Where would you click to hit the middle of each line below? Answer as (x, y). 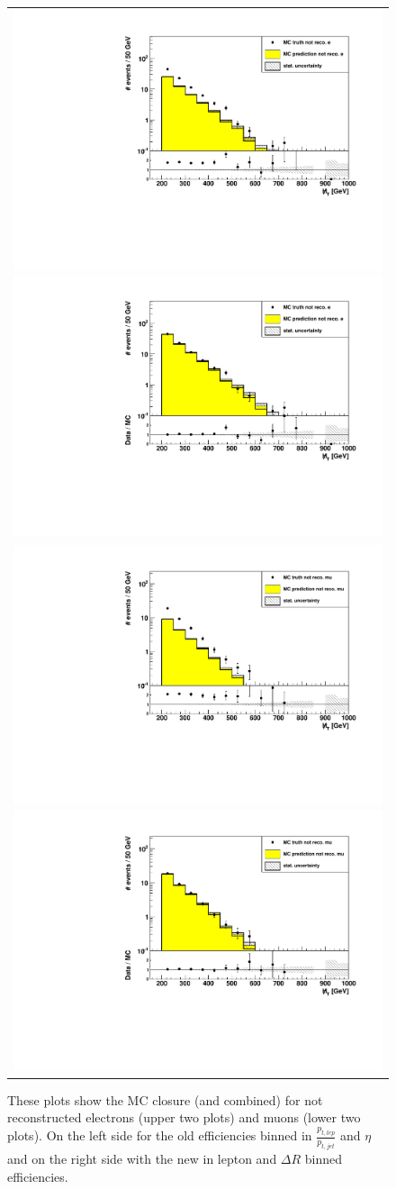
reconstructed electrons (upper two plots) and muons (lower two (184, 1117)
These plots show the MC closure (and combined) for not (165, 1099)
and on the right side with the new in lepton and (142, 1159)
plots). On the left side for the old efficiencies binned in (160, 1135)
